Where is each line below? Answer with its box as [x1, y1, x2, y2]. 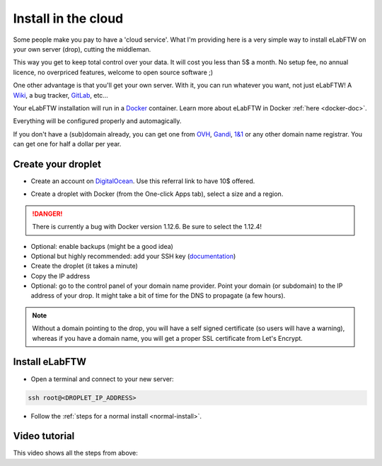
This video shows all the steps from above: [13, 449, 138, 458]
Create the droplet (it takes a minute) [30, 262, 138, 270]
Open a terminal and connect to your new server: [30, 375, 174, 383]
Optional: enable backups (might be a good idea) [30, 242, 173, 250]
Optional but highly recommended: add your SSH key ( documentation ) [30, 252, 236, 260]
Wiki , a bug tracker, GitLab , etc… [13, 91, 109, 99]
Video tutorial [13, 430, 75, 442]
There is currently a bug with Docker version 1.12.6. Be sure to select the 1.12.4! [32, 223, 262, 231]
